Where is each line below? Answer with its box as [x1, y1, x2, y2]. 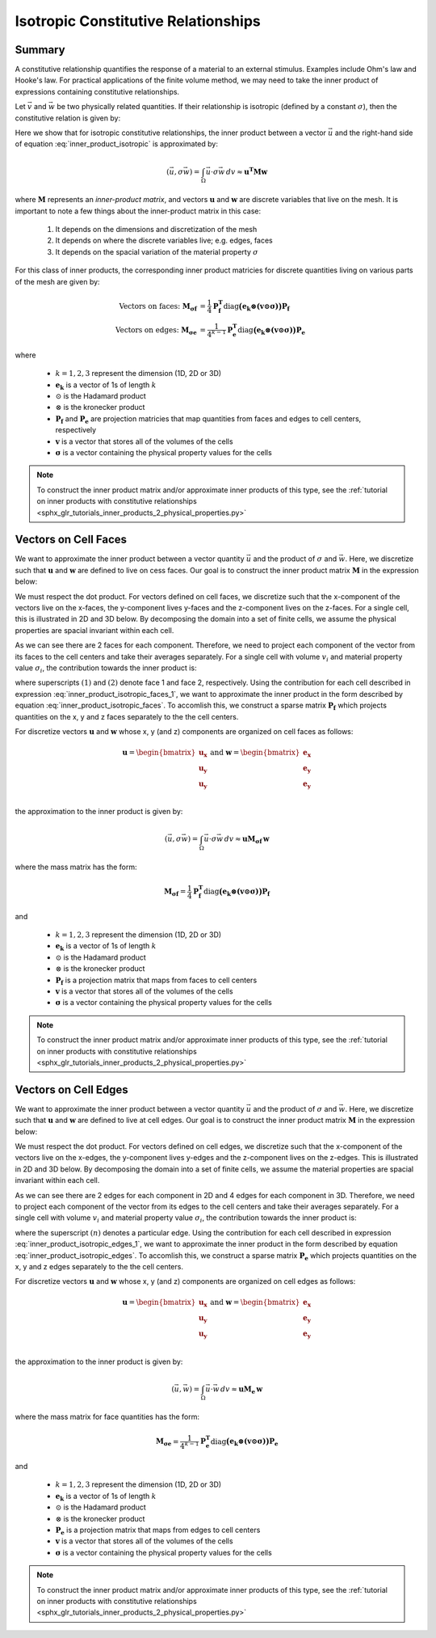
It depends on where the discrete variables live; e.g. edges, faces [55, 235, 274, 246]
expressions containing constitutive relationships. [15, 87, 180, 96]
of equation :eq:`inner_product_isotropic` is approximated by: [15, 139, 218, 149]
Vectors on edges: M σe [115, 326, 197, 337]
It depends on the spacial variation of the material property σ [55, 247, 258, 256]
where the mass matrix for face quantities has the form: [15, 1412, 200, 1422]
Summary [15, 43, 65, 57]
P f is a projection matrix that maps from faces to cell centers [55, 975, 258, 986]
